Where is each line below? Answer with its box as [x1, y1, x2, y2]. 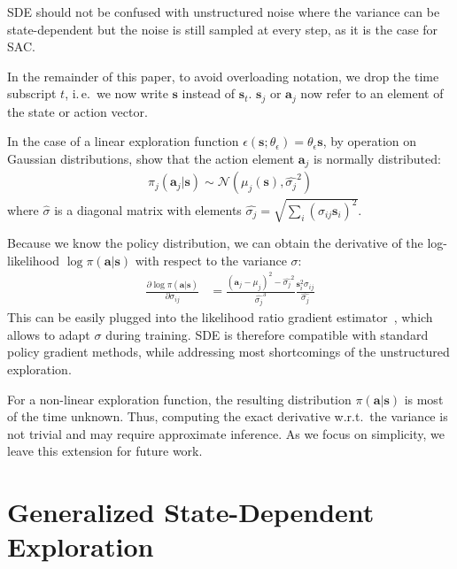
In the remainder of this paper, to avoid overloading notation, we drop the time [7, 66, 439, 85]
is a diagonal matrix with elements [54, 200, 242, 219]
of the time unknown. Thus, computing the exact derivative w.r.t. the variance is [7, 407, 448, 426]
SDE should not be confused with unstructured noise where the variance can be [7, 3, 440, 20]
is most [404, 389, 444, 408]
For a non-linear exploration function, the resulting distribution [7, 389, 352, 408]
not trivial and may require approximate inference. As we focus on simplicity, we [7, 424, 445, 442]
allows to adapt [7, 325, 90, 343]
